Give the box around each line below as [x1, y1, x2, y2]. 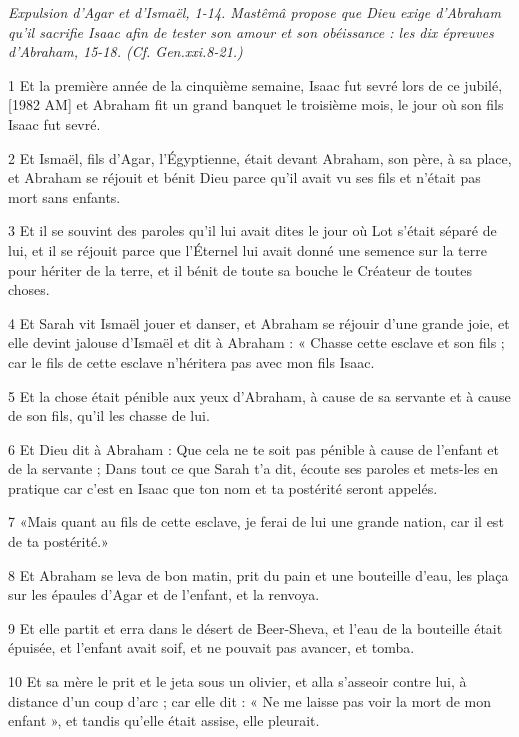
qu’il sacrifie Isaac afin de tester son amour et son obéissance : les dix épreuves [8, 21, 494, 42]
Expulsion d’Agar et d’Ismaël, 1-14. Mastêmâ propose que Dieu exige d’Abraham [8, 2, 501, 22]
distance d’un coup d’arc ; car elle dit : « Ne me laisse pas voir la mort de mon [8, 690, 492, 711]
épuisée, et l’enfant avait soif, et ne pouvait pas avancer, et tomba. [8, 637, 415, 658]
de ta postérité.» [8, 531, 109, 552]
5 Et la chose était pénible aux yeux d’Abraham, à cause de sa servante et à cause [8, 385, 511, 406]
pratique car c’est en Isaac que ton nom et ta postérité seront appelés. [8, 477, 438, 498]
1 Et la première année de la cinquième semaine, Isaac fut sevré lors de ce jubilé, [8, 74, 503, 95]
